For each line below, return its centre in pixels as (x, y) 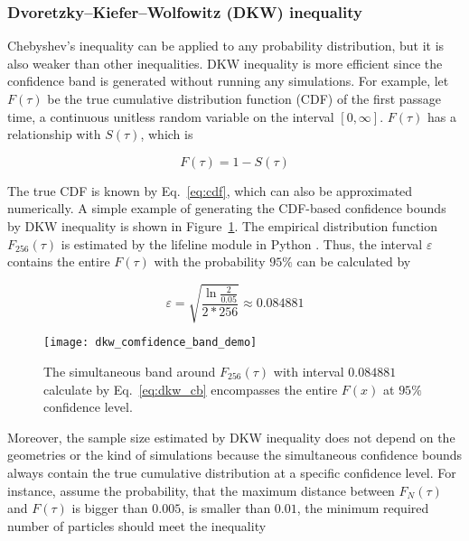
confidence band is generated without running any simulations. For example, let (228, 81)
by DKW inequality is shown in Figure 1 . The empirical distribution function (223, 225)
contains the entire (59, 261)
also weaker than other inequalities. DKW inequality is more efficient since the (225, 63)
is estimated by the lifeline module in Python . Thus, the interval (242, 243)
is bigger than (110, 508)
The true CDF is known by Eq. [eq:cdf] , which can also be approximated (210, 190)
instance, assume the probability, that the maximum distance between (201, 490)
